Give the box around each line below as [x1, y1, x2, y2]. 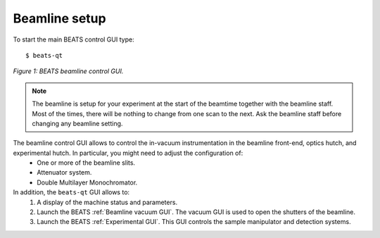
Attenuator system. [37, 168, 92, 177]
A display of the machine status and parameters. [37, 198, 178, 206]
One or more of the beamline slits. [37, 158, 136, 167]
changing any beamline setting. [32, 119, 123, 127]
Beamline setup [13, 11, 106, 26]
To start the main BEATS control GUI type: [13, 35, 134, 44]
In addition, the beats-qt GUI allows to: [13, 188, 130, 196]
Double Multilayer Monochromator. [37, 178, 138, 187]
